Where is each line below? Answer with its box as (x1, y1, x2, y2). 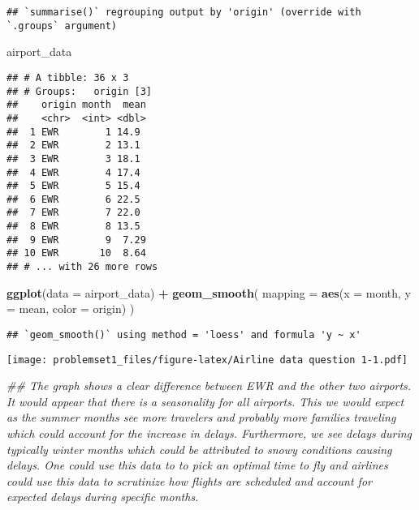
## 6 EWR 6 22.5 (6, 193, 140, 205)
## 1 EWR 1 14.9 (6, 126, 140, 138)
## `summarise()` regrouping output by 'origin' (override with (6, 6, 361, 18)
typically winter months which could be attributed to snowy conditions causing (6, 440, 392, 457)
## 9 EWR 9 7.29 (6, 234, 146, 246)
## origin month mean (6, 99, 146, 111)
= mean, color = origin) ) (6, 300, 135, 317)
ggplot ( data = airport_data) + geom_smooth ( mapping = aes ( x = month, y (6, 284, 411, 301)
